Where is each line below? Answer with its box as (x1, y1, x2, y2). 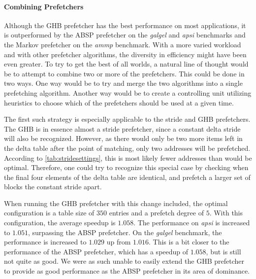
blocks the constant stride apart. (4, 181, 102, 192)
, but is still (206, 246, 241, 256)
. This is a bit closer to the (148, 237, 229, 247)
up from (106, 237, 131, 247)
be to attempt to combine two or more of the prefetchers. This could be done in (4, 68, 245, 78)
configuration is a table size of (4, 208, 95, 218)
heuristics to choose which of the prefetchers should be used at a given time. (4, 97, 234, 107)
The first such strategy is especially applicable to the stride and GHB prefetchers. (4, 114, 251, 124)
